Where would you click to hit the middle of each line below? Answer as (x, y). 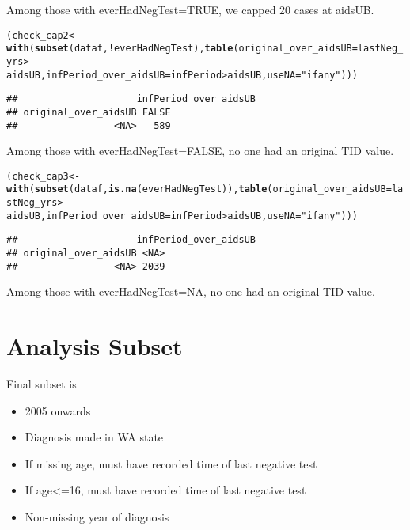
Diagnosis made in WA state (94, 437)
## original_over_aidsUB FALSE (89, 112)
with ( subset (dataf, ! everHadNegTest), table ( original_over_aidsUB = (182, 49)
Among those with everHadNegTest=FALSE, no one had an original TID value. (200, 151)
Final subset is (42, 384)
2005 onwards (58, 410)
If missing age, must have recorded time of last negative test (171, 463)
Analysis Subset (95, 346)
